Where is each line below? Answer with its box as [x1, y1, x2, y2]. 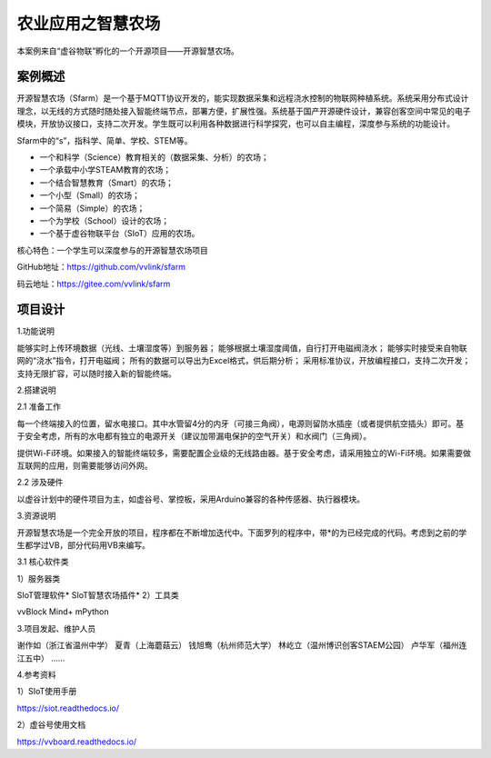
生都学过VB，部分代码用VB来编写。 [16, 539, 150, 550]
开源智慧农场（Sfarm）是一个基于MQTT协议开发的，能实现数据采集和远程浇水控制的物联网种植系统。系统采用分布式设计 [16, 93, 469, 104]
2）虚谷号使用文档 [16, 719, 86, 731]
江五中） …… [16, 653, 65, 663]
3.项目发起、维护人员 [16, 623, 96, 633]
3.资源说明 [16, 510, 56, 522]
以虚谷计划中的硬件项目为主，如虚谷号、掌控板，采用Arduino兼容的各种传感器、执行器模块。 [16, 494, 366, 504]
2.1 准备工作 [16, 401, 61, 413]
